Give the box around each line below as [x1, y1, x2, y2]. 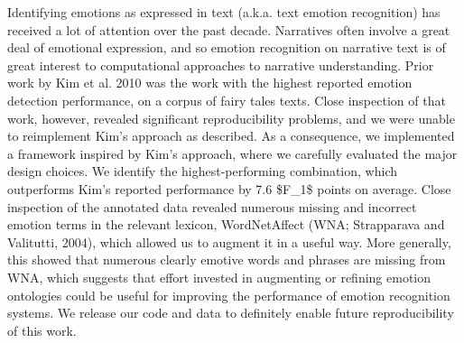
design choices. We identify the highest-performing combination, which [7, 162, 397, 181]
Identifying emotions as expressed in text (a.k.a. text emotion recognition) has [7, 3, 441, 21]
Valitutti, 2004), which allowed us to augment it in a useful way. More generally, [7, 232, 451, 251]
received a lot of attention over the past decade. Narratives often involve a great [7, 20, 450, 39]
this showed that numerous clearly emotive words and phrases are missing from [7, 250, 446, 269]
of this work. [7, 320, 77, 339]
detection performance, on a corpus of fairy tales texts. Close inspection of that [7, 90, 446, 109]
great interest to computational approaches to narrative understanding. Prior [7, 55, 434, 74]
